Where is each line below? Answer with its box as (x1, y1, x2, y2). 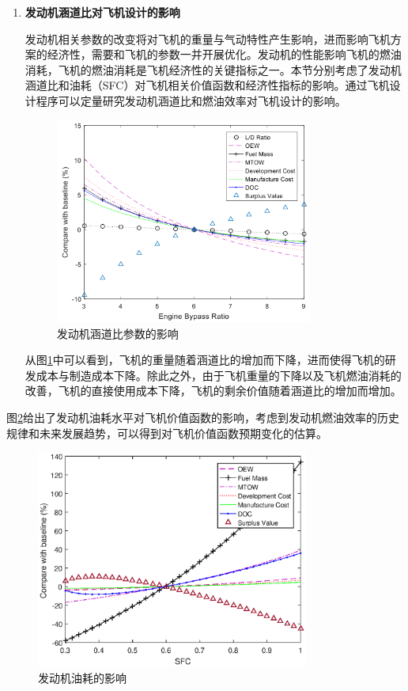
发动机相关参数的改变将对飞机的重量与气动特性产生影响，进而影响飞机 (25, 30, 391, 47)
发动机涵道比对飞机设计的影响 (25, 4, 180, 20)
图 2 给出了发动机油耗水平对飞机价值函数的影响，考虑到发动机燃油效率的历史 (6, 408, 399, 425)
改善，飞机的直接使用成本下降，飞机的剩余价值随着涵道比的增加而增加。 (25, 382, 402, 399)
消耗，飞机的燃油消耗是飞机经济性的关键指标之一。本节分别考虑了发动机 (25, 61, 402, 78)
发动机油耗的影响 (38, 669, 127, 685)
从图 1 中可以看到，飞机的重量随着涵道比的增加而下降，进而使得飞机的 (25, 351, 385, 368)
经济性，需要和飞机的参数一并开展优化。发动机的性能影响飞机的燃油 (47, 46, 402, 63)
